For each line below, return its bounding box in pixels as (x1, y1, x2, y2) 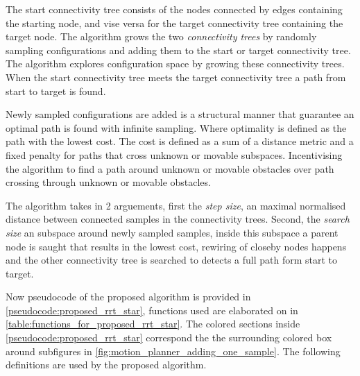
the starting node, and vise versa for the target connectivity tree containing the (6, 15, 343, 30)
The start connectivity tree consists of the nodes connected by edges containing (6, 2, 343, 16)
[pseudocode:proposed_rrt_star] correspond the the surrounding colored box (6, 330, 332, 345)
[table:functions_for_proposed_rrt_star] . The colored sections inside (6, 316, 300, 331)
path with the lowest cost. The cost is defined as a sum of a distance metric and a (6, 134, 354, 148)
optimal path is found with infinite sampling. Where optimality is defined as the (6, 120, 347, 135)
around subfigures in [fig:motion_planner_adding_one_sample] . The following (6, 343, 341, 358)
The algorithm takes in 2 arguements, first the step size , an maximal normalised (6, 198, 346, 212)
